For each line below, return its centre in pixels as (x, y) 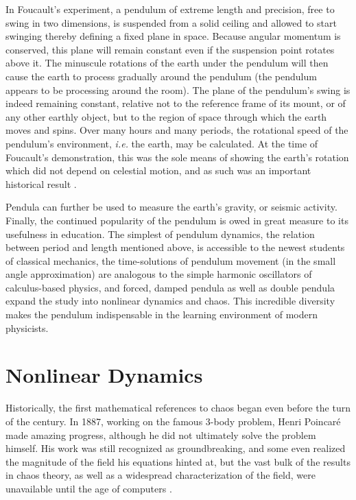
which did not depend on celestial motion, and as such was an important (158, 170)
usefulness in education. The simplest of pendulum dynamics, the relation (160, 234)
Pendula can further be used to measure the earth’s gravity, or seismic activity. (171, 207)
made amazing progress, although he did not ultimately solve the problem (161, 434)
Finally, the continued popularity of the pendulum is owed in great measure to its (177, 220)
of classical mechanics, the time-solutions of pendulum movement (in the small (171, 260)
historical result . (41, 183)
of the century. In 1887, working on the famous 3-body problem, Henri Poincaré (173, 421)
